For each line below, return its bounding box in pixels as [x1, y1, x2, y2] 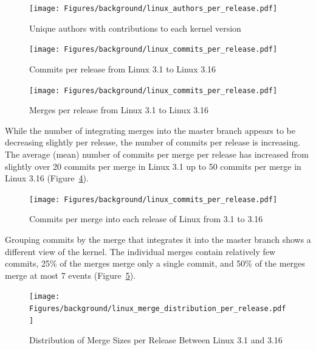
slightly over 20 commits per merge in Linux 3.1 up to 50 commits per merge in [5, 159, 301, 172]
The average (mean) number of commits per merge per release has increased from [5, 147, 309, 160]
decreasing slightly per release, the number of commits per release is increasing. [5, 136, 301, 149]
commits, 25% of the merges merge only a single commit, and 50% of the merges [5, 257, 305, 270]
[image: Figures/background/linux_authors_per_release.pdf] [29, 4, 278, 13]
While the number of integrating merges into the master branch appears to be [5, 124, 296, 136]
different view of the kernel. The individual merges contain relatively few [5, 245, 276, 257]
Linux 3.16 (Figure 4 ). [5, 172, 89, 184]
